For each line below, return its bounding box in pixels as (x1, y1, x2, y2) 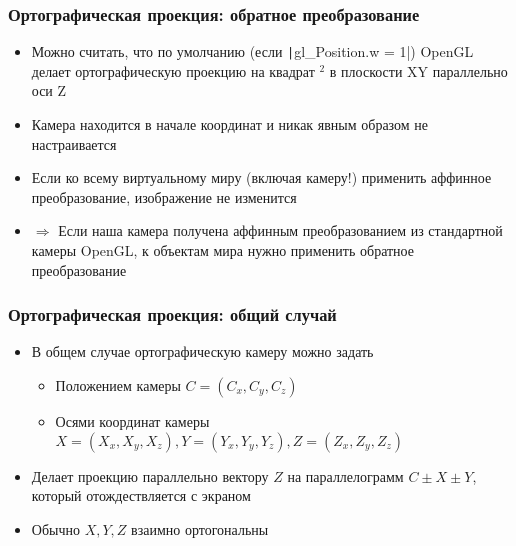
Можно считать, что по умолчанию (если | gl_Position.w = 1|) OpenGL (31, 41, 474, 62)
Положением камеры (55, 375, 181, 396)
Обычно (31, 518, 80, 539)
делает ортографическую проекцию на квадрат (31, 60, 315, 81)
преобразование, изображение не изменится (31, 186, 297, 207)
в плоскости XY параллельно (329, 60, 508, 81)
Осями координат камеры (55, 411, 210, 432)
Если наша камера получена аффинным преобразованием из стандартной (58, 220, 503, 241)
